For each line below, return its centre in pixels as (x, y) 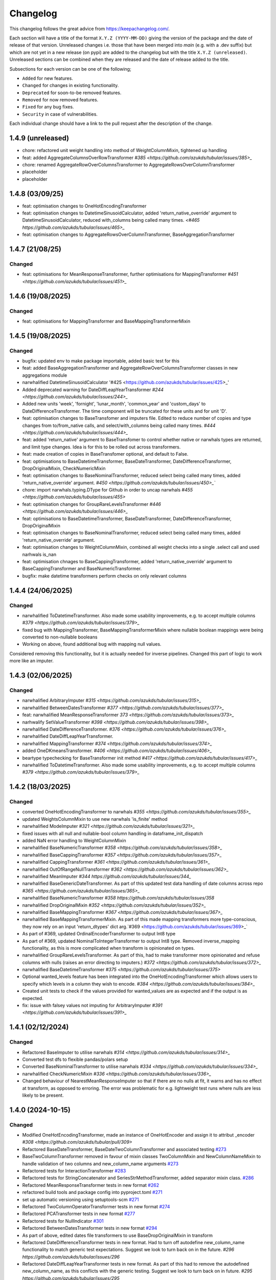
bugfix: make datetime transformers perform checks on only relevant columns (104, 575)
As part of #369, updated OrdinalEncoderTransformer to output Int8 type (99, 934)
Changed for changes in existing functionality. (71, 86)
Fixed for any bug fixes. (48, 107)
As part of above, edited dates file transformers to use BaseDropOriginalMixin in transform (118, 1235)
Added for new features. (48, 78)
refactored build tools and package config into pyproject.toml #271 (93, 1192)
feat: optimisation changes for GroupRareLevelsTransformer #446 (91, 504)
